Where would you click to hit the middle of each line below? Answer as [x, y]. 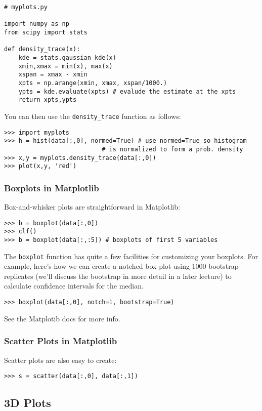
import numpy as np [37, 24]
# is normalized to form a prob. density [172, 149]
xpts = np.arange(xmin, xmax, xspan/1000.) [93, 83]
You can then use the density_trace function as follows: [93, 116]
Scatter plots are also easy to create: [60, 360]
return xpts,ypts [48, 100]
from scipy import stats [46, 32]
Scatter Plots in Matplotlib [61, 341]
